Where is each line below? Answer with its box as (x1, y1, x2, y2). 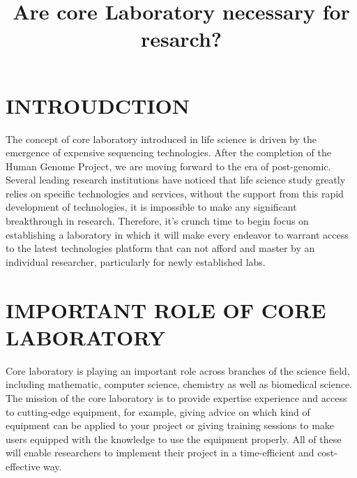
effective (6, 458, 40, 473)
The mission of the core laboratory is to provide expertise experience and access (6, 390, 347, 405)
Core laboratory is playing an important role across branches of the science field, (6, 363, 350, 378)
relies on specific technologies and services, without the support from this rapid (6, 186, 344, 200)
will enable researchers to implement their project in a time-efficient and (6, 445, 314, 460)
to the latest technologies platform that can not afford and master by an (6, 241, 315, 255)
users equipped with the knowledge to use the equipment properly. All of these (6, 431, 342, 446)
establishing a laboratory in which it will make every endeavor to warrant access (6, 227, 349, 241)
